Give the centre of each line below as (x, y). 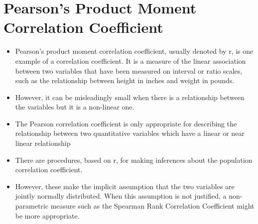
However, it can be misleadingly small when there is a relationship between (130, 97)
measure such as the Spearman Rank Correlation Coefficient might (152, 206)
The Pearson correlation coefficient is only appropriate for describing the (126, 123)
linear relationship (43, 143)
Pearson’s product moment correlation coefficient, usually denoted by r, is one (134, 51)
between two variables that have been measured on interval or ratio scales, (129, 70)
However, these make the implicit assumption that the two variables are (125, 186)
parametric (32, 206)
